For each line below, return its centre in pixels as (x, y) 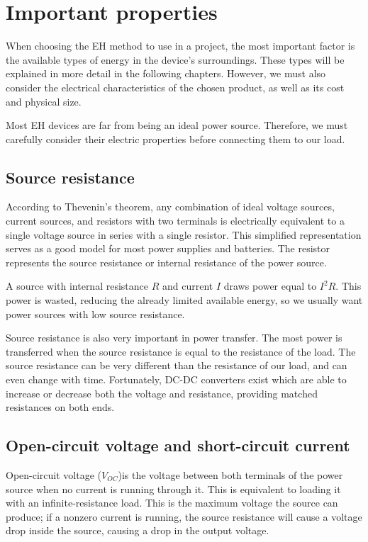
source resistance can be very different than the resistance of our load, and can (177, 365)
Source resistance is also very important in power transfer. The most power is (174, 338)
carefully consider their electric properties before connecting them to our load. (175, 139)
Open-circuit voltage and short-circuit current (178, 445)
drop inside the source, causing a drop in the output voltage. (138, 530)
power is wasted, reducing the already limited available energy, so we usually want (184, 300)
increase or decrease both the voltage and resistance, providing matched (162, 393)
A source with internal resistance (77, 286)
